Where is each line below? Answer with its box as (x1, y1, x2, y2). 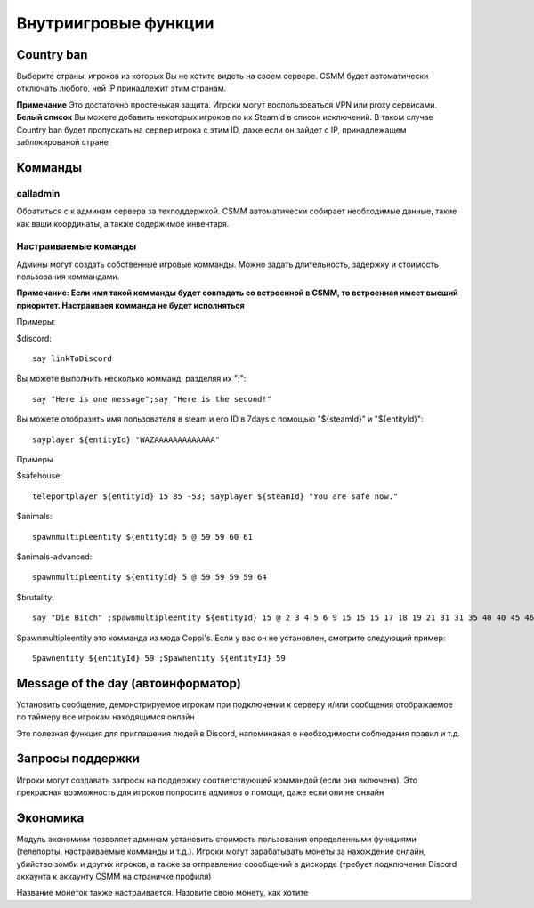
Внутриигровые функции (16, 13, 214, 33)
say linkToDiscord (32, 354, 113, 364)
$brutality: (16, 591, 55, 602)
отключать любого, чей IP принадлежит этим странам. (16, 83, 227, 93)
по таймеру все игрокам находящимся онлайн (16, 711, 195, 722)
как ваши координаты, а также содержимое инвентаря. (16, 218, 230, 229)
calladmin (16, 187, 61, 199)
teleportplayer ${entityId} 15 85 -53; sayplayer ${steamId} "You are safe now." (32, 491, 399, 502)
